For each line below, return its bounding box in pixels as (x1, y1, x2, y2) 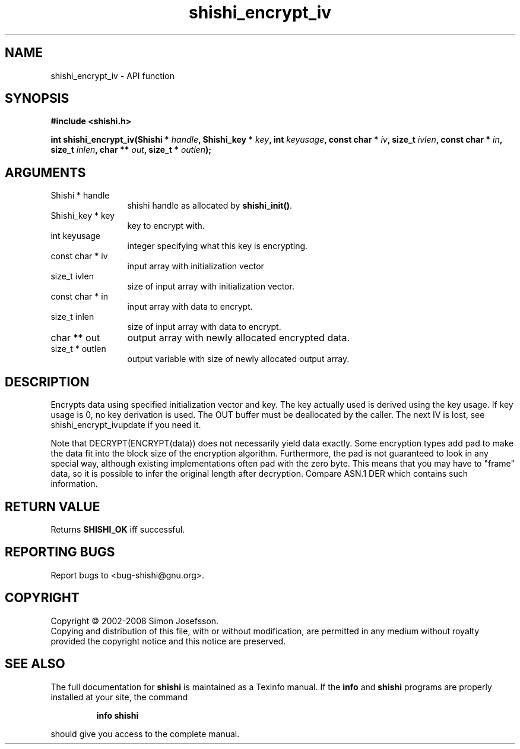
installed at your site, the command (50, 691, 188, 702)
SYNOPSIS (5, 91, 69, 106)
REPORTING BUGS (5, 545, 115, 560)
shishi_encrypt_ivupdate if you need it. (50, 420, 201, 430)
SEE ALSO (5, 656, 65, 672)
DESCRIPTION (5, 374, 90, 389)
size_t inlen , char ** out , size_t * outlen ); (50, 144, 212, 155)
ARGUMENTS (5, 165, 86, 180)
